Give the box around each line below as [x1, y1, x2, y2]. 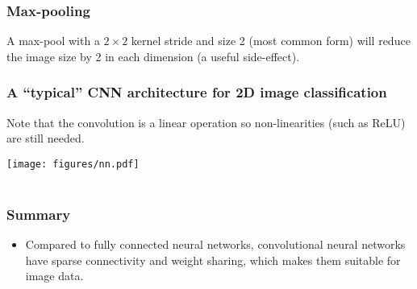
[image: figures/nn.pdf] [6, 158, 140, 170]
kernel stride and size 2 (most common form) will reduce [131, 32, 411, 49]
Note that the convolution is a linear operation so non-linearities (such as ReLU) [6, 114, 406, 130]
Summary [6, 204, 71, 224]
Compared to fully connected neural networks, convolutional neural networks [25, 236, 406, 253]
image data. [25, 267, 84, 284]
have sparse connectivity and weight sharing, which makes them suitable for [25, 251, 401, 268]
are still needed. [6, 130, 85, 147]
